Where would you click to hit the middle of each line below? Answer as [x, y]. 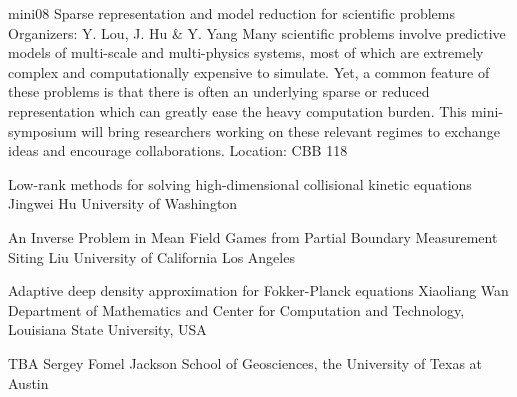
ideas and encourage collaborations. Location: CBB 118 [178, 150]
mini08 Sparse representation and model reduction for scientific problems [232, 13]
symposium [42, 130]
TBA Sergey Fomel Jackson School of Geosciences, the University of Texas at [245, 362]
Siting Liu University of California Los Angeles [151, 256]
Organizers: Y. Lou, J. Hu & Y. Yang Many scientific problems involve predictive [257, 32]
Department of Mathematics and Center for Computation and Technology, [236, 309]
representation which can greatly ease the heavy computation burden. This [237, 110]
